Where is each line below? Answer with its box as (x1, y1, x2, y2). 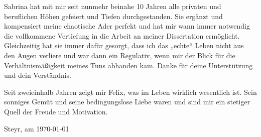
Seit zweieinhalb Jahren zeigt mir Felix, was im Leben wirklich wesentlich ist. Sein (4, 86, 257, 97)
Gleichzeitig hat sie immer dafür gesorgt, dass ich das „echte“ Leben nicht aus (4, 40, 244, 51)
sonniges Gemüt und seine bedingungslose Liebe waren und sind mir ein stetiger (4, 96, 250, 107)
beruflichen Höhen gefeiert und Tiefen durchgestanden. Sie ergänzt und (4, 11, 223, 21)
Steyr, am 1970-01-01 (4, 123, 69, 133)
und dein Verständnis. (4, 70, 72, 80)
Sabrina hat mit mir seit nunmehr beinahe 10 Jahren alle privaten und (4, 1, 221, 11)
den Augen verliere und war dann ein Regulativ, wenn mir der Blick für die (4, 50, 235, 60)
